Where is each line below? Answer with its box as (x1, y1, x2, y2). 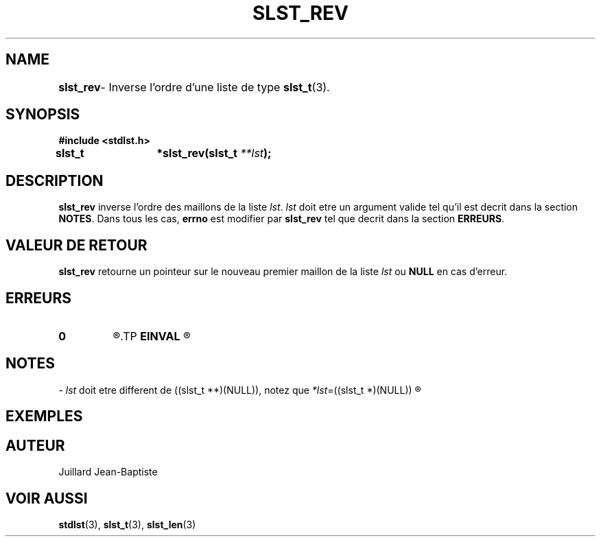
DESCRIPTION (5, 172, 104, 189)
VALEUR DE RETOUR (5, 236, 148, 254)
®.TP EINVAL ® (113, 329, 191, 343)
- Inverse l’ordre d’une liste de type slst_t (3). (100, 80, 330, 94)
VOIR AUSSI (5, 489, 88, 507)
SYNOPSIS (5, 106, 80, 123)
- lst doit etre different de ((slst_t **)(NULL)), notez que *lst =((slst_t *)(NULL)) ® (58, 384, 421, 396)
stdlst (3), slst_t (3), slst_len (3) (58, 518, 196, 530)
